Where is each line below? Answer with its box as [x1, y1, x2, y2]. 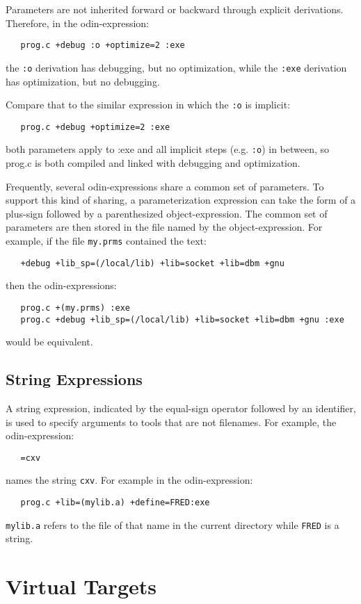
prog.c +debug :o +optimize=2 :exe [20, 40, 185, 51]
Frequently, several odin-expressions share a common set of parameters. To [6, 179, 324, 193]
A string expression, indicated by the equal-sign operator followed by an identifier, [6, 401, 356, 416]
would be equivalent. [6, 334, 93, 349]
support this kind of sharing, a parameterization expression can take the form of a [6, 193, 356, 207]
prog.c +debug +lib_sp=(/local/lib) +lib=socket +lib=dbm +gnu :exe [20, 314, 344, 325]
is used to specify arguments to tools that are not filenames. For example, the [6, 414, 337, 429]
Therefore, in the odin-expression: [6, 15, 150, 30]
